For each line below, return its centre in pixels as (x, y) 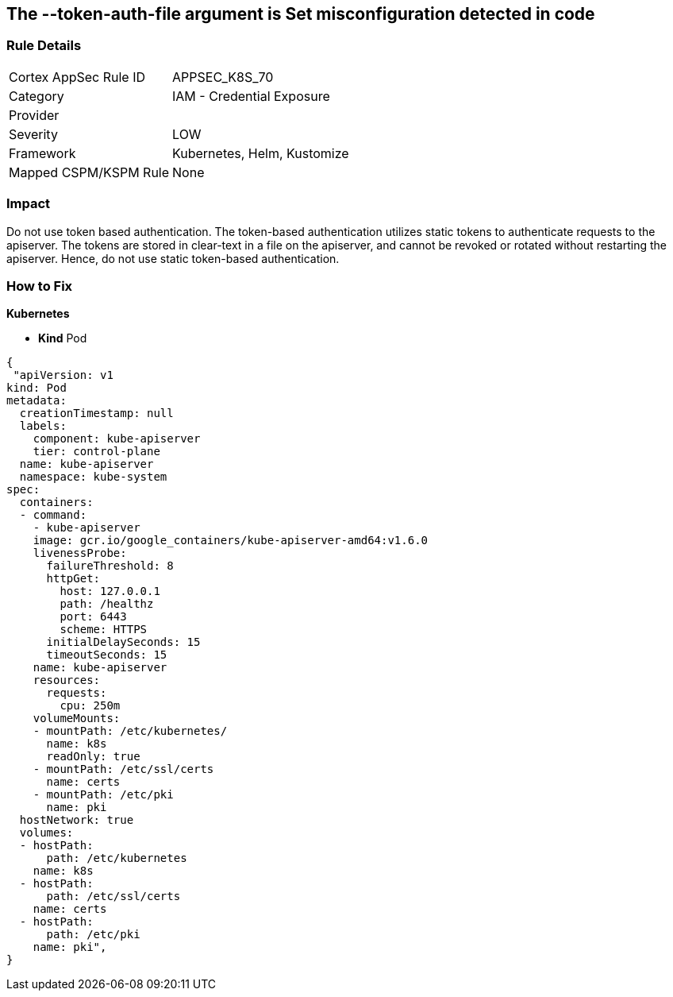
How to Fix (40, 286)
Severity (33, 134)
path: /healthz (107, 604)
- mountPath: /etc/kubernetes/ (130, 731)
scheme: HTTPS (104, 630)
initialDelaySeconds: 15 (123, 642)
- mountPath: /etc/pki (103, 795)
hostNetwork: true (77, 820)
